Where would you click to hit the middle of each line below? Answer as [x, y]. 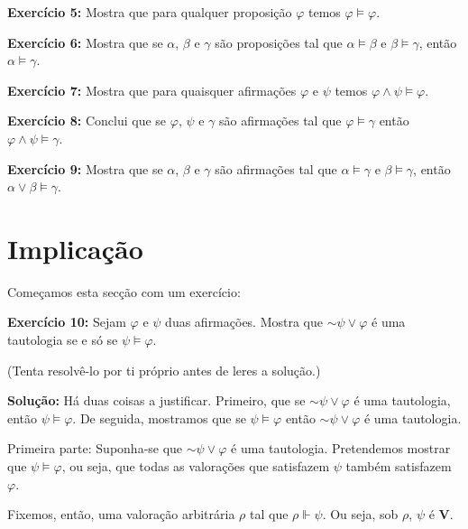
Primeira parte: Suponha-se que [95, 448]
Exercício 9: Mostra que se [85, 168]
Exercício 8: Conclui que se [87, 121]
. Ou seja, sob [360, 514]
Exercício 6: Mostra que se [85, 42]
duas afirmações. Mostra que [244, 322]
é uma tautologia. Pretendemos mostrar [341, 448]
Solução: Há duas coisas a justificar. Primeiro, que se [156, 400]
